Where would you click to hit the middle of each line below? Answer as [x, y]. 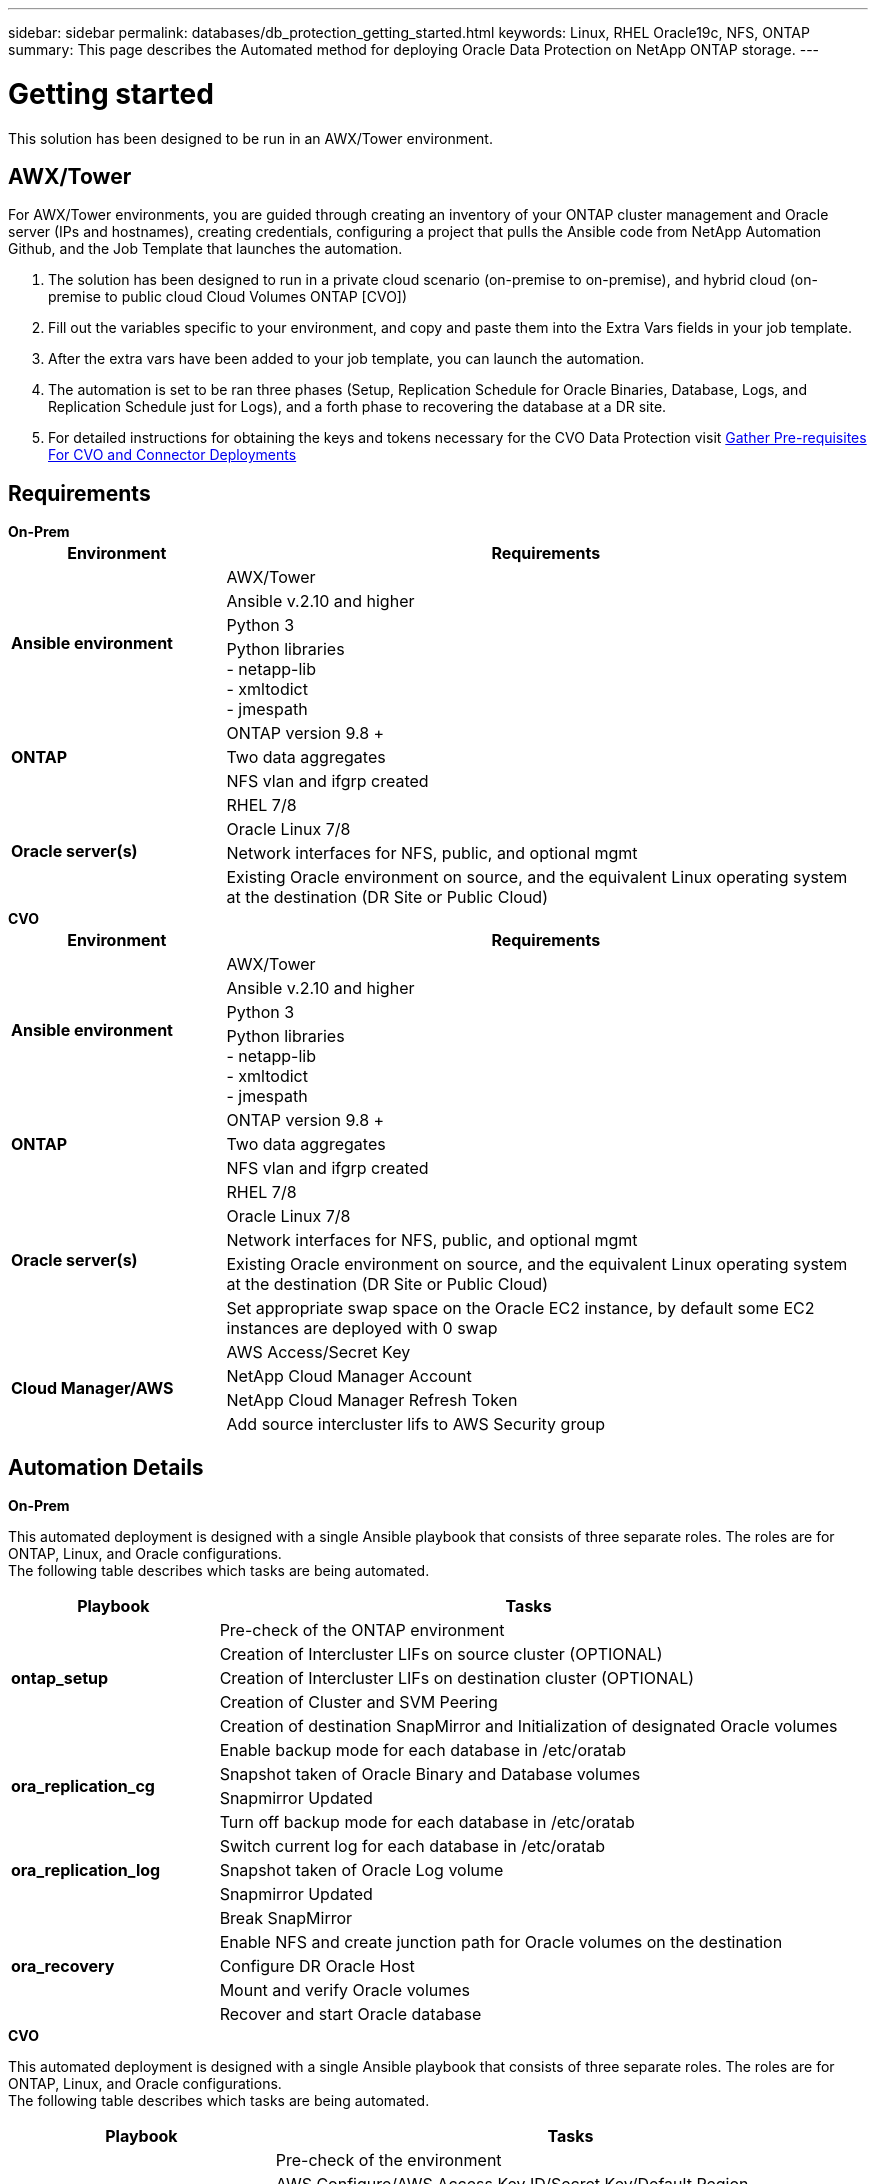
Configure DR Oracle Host [317, 1966]
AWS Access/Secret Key [318, 1352]
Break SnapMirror [286, 1918]
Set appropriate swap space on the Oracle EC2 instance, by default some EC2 [520, 1308]
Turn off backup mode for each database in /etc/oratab [427, 1822]
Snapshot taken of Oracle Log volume [361, 1870]
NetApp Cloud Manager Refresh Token [372, 1400]
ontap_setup [60, 1678]
